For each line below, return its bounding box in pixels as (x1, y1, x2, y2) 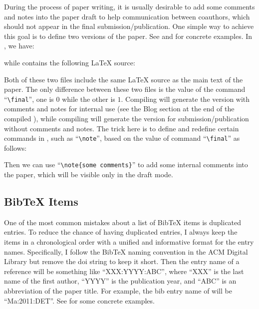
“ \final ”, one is (4, 93, 54, 104)
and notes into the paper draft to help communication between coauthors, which (4, 11, 250, 21)
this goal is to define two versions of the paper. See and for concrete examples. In (4, 30, 253, 41)
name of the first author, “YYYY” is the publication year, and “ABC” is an (4, 276, 237, 286)
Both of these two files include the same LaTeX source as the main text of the (4, 74, 243, 84)
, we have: (4, 40, 34, 51)
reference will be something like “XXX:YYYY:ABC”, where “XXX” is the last (4, 266, 244, 276)
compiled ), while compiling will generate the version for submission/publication (4, 113, 249, 123)
